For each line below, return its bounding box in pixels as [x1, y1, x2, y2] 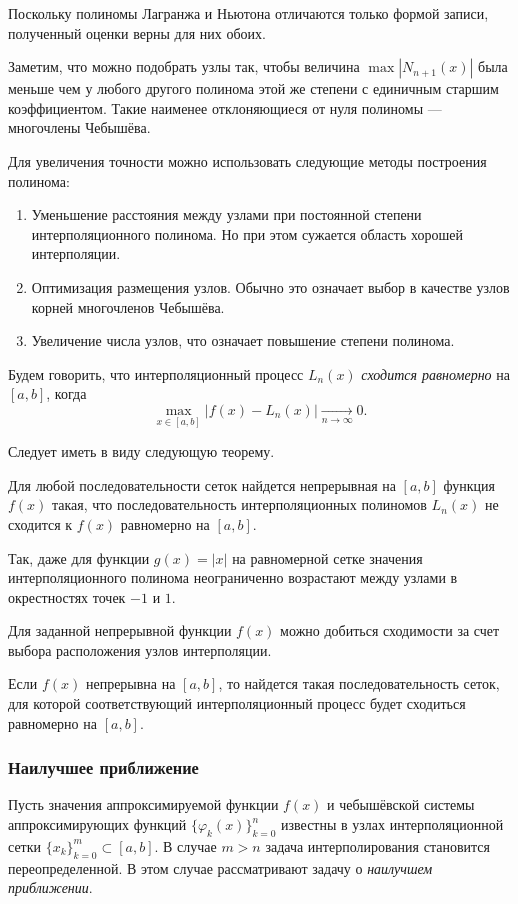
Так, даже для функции [8, 547, 150, 568]
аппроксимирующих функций [8, 814, 187, 835]
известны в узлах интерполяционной [281, 814, 504, 835]
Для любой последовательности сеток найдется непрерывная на [8, 474, 396, 495]
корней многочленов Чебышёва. [31, 296, 225, 317]
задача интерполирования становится [265, 835, 490, 856]
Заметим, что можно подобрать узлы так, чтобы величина [8, 56, 360, 77]
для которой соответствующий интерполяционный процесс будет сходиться [8, 693, 466, 714]
